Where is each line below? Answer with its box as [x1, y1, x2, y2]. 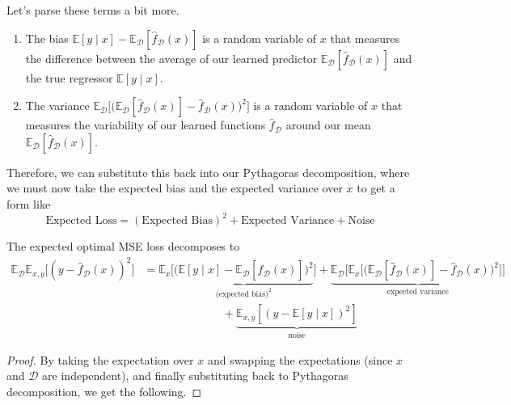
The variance [25, 97, 90, 114]
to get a [357, 179, 395, 196]
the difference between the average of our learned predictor [25, 49, 318, 66]
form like [6, 195, 51, 212]
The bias [25, 29, 69, 46]
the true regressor [25, 69, 113, 86]
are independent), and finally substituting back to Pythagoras [42, 367, 348, 384]
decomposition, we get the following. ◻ [6, 382, 202, 399]
